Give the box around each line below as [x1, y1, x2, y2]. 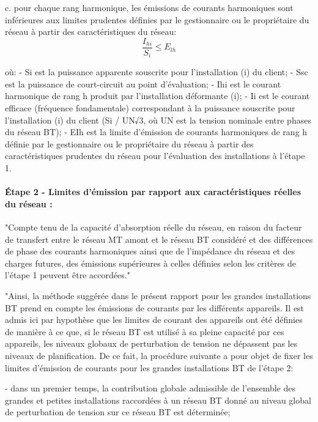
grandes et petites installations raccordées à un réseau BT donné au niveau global [5, 393, 311, 406]
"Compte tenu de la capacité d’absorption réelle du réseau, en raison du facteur [5, 221, 302, 234]
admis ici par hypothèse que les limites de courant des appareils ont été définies [5, 313, 303, 326]
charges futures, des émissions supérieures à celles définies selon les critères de [5, 256, 296, 269]
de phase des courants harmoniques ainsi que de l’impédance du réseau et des [5, 245, 295, 257]
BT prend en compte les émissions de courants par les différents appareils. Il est [5, 301, 305, 314]
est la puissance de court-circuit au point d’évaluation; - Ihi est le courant [5, 77, 281, 90]
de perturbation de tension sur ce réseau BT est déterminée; [5, 405, 231, 418]
